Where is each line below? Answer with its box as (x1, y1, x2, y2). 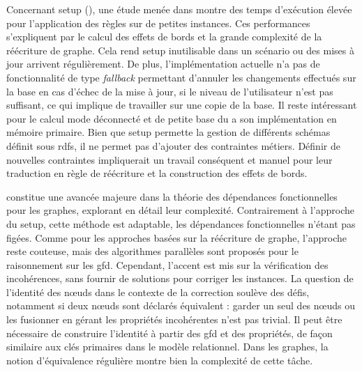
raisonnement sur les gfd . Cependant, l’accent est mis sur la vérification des (6, 257, 329, 272)
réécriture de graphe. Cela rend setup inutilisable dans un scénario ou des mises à (6, 42, 354, 57)
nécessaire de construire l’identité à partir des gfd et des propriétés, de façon (6, 325, 333, 340)
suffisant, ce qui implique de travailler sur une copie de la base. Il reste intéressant (6, 98, 357, 112)
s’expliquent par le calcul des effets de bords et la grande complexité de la (6, 29, 322, 44)
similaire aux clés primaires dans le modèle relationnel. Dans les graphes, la (6, 339, 329, 354)
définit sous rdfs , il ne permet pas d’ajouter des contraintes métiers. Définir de (6, 138, 340, 153)
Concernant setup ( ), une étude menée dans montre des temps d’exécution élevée (6, 2, 352, 16)
